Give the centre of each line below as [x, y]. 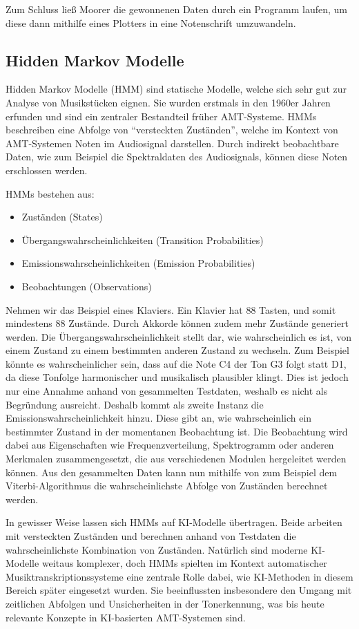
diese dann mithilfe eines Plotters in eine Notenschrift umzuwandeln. [151, 22]
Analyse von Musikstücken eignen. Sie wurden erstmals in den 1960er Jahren [168, 102]
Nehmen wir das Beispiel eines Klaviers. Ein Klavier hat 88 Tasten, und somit [171, 309]
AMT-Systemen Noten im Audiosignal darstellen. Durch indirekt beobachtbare [172, 143]
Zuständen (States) [62, 217]
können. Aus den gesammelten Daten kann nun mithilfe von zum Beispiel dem [172, 472]
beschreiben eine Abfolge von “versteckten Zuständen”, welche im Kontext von [172, 130]
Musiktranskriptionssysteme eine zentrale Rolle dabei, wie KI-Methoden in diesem [179, 576]
